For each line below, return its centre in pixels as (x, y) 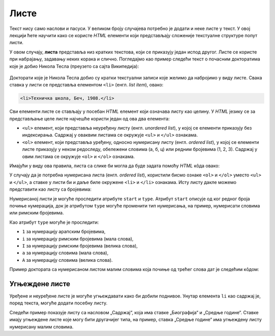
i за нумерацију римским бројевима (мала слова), (78, 238)
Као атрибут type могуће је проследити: (54, 222)
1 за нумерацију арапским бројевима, (64, 232)
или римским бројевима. (37, 213)
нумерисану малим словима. (42, 327)
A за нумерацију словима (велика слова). (67, 260)
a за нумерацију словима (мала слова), (65, 253)
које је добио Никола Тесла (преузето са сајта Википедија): (74, 66)
